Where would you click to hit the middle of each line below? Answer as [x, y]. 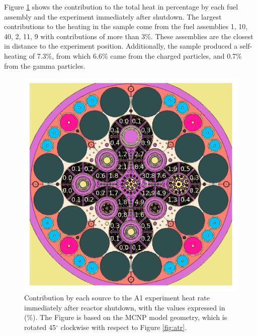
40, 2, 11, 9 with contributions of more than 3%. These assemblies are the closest [129, 36]
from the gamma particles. [45, 65]
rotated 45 [40, 327]
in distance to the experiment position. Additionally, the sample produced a [121, 46]
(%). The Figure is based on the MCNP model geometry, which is [126, 317]
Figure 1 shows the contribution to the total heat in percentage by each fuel [121, 7]
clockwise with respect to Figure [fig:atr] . [124, 327]
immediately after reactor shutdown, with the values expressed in [125, 307]
